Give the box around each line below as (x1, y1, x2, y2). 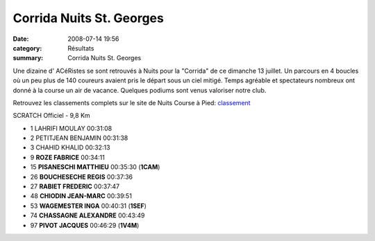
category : (12, 44, 42, 52)
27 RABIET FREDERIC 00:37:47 (30, 182, 120, 190)
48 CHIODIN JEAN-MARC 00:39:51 (30, 192, 132, 200)
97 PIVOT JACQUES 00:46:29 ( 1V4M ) (30, 221, 140, 229)
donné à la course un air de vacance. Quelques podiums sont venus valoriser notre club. (12, 86, 267, 94)
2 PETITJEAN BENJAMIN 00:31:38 (30, 134, 128, 142)
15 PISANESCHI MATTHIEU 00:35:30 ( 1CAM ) (30, 163, 160, 171)
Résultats (67, 44, 94, 52)
